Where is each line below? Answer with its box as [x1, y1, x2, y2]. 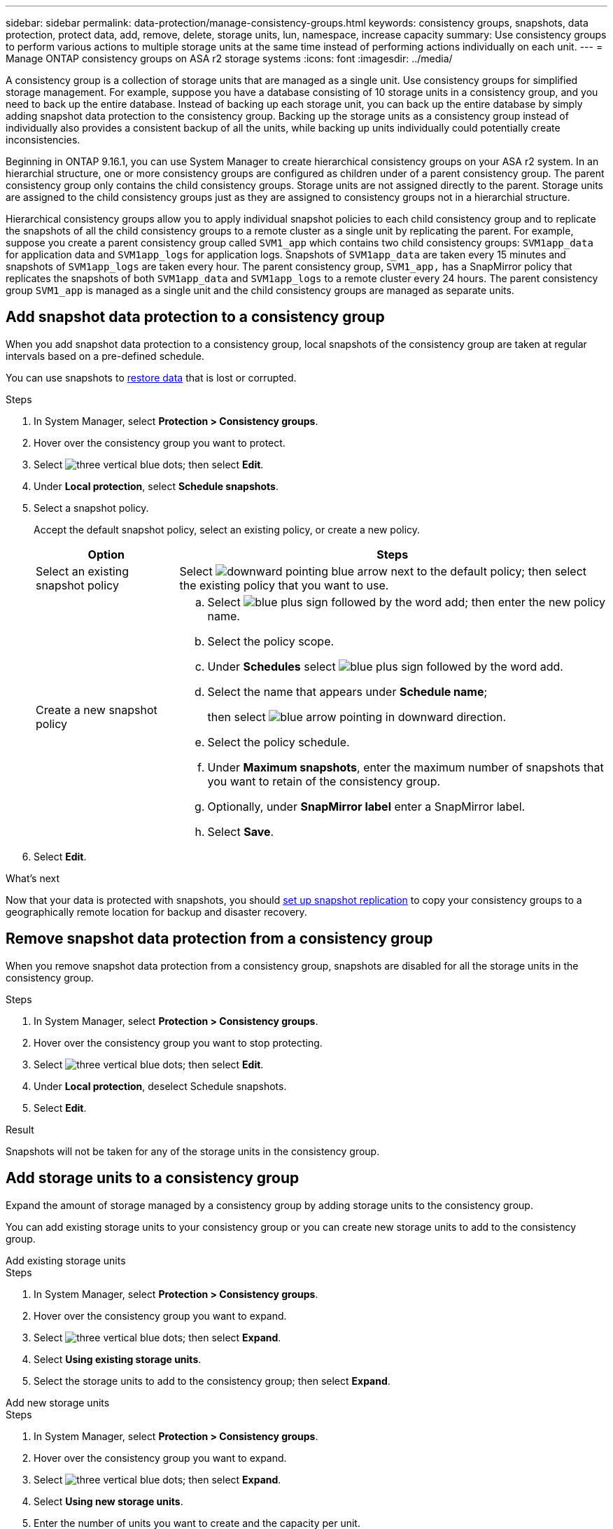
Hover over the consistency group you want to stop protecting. [34, 1036, 323, 1049]
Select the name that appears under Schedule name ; [207, 684, 488, 699]
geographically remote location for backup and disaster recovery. [6, 905, 307, 918]
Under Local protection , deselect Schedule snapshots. [34, 1080, 287, 1092]
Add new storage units [6, 1396, 110, 1409]
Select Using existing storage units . [34, 1353, 202, 1365]
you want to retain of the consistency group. [207, 774, 441, 788]
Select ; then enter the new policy [207, 594, 605, 609]
